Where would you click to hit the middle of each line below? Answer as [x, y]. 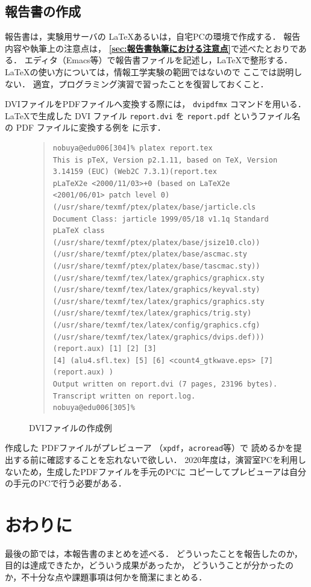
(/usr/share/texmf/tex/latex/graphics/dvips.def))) [159, 337]
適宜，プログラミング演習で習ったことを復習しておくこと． [151, 83]
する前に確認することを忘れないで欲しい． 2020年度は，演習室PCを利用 [155, 459]
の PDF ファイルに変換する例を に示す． [85, 127]
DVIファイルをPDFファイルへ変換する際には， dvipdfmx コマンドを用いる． [155, 104]
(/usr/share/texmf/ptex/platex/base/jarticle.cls [154, 207]
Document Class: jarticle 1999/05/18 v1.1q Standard [161, 219]
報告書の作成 [43, 11]
